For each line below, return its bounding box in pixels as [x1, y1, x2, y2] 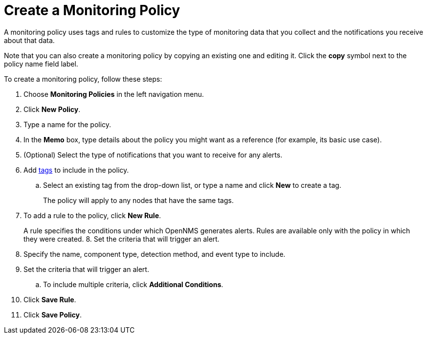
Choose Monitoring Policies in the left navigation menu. [23, 90, 204, 98]
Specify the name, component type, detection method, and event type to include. [23, 249, 286, 258]
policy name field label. [4, 59, 78, 68]
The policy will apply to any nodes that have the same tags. [43, 196, 234, 204]
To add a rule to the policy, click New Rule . [23, 211, 161, 220]
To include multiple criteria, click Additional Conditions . [43, 280, 224, 289]
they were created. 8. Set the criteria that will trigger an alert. [23, 234, 220, 243]
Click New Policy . [23, 105, 81, 113]
